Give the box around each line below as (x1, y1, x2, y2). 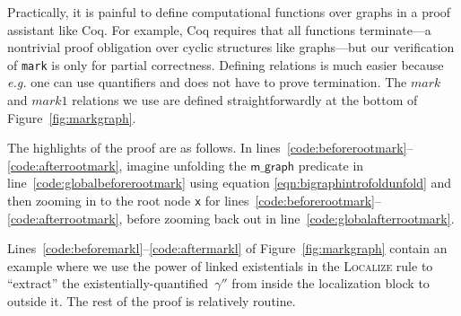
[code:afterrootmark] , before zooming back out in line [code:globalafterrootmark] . (7, 208, 455, 227)
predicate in (298, 155, 364, 174)
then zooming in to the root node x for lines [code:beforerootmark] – (7, 191, 382, 209)
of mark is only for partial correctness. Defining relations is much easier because (7, 55, 444, 74)
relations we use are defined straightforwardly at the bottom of (72, 91, 418, 110)
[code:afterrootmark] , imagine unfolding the (7, 155, 247, 174)
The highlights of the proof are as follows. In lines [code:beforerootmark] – (7, 138, 413, 157)
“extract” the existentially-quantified (7, 274, 209, 293)
